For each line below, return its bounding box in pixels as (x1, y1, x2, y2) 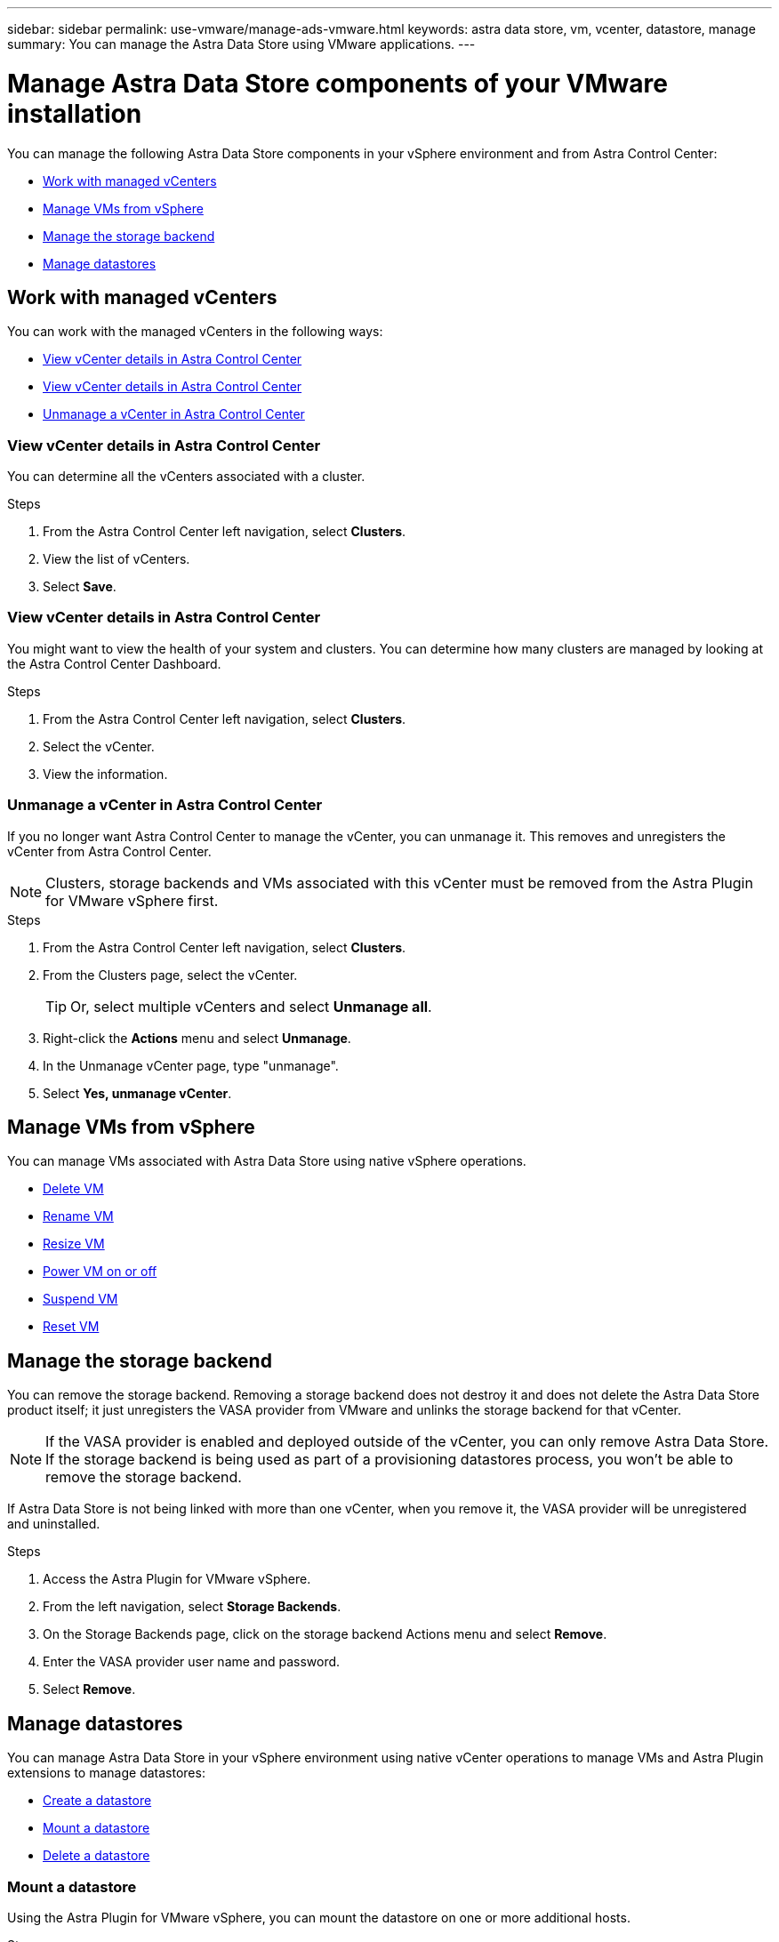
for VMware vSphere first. (45, 891, 219, 910)
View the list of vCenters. (43, 551, 190, 567)
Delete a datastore (43, 1848, 150, 1864)
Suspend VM (43, 1291, 118, 1307)
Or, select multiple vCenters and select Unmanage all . (70, 997, 432, 1015)
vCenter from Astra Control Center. (7, 843, 212, 859)
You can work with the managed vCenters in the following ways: (7, 324, 383, 340)
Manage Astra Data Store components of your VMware (7, 68, 668, 99)
